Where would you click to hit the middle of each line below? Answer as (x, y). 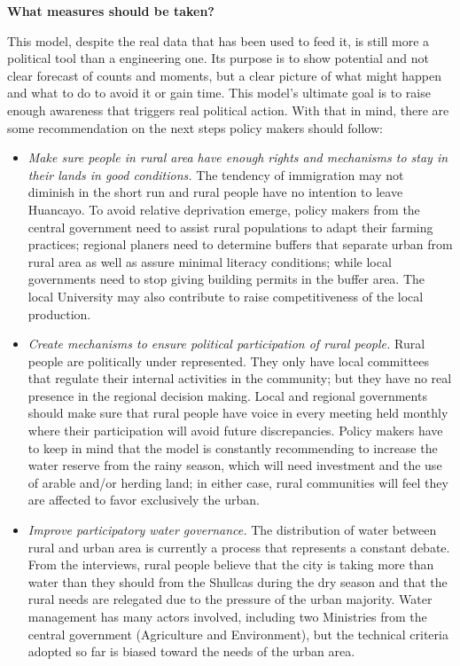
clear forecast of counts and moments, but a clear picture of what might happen (224, 75)
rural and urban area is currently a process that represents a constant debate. (239, 547)
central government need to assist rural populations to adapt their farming (230, 227)
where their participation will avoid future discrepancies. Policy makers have (235, 431)
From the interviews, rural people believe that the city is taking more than (231, 564)
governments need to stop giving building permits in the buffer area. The (226, 279)
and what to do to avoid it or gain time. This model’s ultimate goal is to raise (219, 93)
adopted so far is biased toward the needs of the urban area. (191, 651)
